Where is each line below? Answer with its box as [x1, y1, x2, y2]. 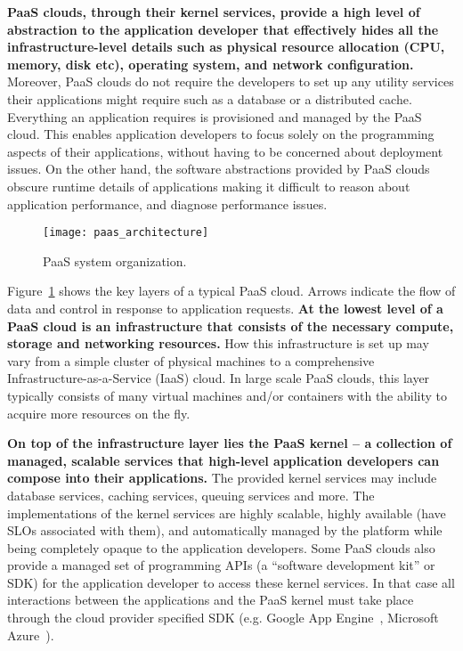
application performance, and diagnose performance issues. [7, 194, 328, 213]
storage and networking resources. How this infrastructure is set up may [7, 334, 429, 353]
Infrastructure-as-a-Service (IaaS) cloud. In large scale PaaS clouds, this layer [7, 369, 430, 387]
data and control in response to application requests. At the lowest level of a [7, 298, 443, 317]
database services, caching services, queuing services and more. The [7, 485, 375, 504]
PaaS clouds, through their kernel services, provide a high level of [7, 3, 420, 20]
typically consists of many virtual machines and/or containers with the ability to [7, 386, 448, 404]
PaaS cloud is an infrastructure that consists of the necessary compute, [7, 316, 454, 335]
